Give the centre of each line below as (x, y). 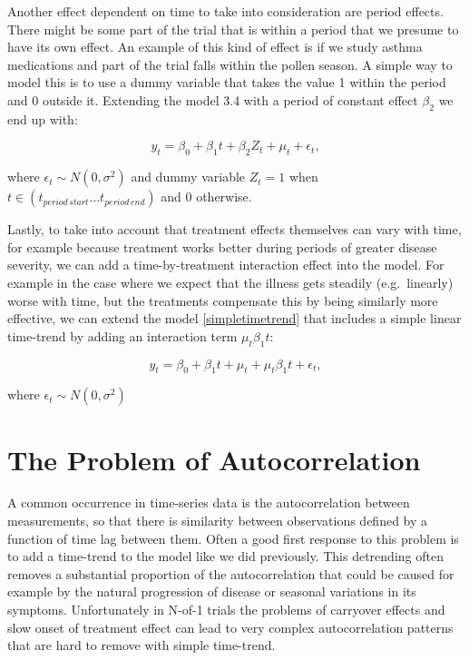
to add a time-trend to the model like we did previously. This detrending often (225, 556)
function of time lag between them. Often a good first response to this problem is (233, 538)
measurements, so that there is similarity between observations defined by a (218, 521)
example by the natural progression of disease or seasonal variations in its (212, 591)
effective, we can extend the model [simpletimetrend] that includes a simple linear (234, 318)
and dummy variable (188, 177)
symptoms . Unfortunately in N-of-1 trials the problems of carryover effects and (226, 609)
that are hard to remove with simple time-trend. (142, 645)
